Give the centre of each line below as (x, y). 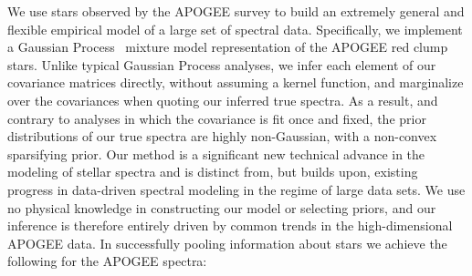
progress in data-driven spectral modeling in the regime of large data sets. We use (236, 189)
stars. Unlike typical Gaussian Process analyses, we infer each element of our (222, 64)
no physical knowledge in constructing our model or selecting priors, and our (222, 207)
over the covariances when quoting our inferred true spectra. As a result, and (223, 100)
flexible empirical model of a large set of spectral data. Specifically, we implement (235, 29)
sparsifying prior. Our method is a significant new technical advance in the (216, 153)
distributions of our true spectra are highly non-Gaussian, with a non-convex (222, 136)
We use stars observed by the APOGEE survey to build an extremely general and (236, 11)
